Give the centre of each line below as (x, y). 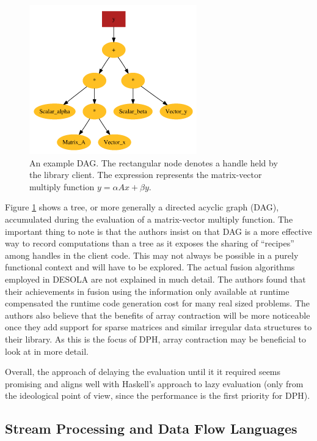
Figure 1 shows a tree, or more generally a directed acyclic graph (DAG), (142, 207)
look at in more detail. (47, 351)
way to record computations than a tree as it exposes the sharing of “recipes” (150, 243)
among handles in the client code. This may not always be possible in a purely (152, 255)
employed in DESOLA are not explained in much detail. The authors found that (155, 279)
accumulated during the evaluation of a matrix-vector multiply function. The (149, 219)
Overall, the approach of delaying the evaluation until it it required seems (143, 372)
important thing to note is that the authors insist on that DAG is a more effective (158, 231)
